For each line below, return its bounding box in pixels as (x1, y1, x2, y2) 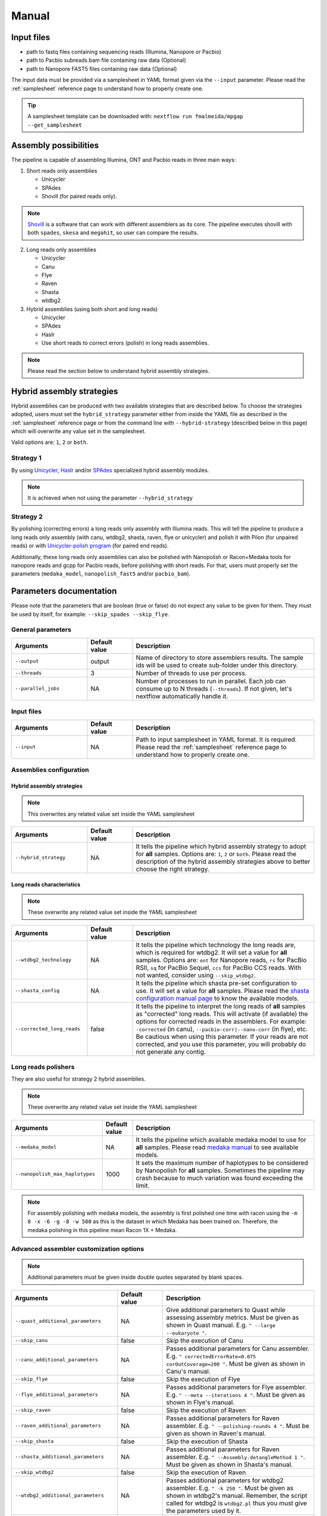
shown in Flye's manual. (166, 1398, 235, 1406)
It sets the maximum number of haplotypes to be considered (136, 1158, 308, 1167)
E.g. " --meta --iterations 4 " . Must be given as (166, 1390, 305, 1399)
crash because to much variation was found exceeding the (136, 1173, 303, 1182)
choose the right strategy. (136, 865, 210, 873)
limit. (136, 1181, 150, 1190)
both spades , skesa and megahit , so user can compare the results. (27, 229, 199, 236)
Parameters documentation (11, 586, 117, 597)
